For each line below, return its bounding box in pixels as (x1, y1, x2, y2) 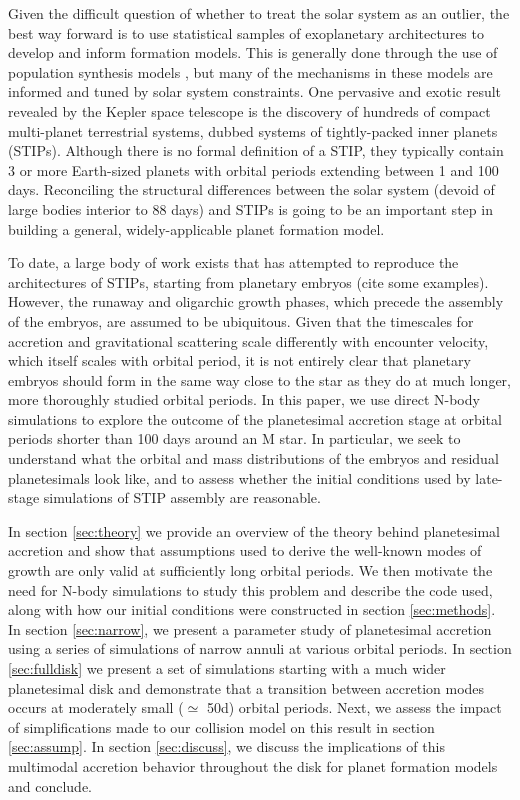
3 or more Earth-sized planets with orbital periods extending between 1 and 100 (8, 159, 499, 180)
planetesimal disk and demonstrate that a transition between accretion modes (8, 677, 485, 698)
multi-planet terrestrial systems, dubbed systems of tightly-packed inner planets (8, 120, 498, 141)
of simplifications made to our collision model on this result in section (8, 716, 435, 737)
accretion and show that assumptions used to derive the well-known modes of (8, 540, 482, 561)
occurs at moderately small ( (8, 697, 184, 718)
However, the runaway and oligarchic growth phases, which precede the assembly (8, 291, 504, 312)
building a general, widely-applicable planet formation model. (8, 218, 385, 239)
